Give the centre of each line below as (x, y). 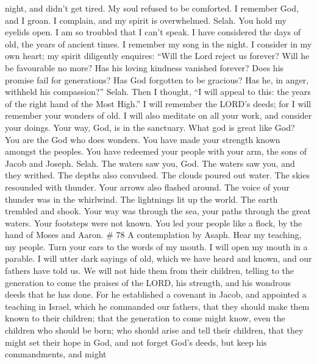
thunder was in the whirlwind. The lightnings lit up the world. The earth (141, 199)
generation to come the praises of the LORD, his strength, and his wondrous (148, 282)
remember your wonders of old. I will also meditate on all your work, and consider (158, 115)
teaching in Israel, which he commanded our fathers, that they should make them (157, 306)
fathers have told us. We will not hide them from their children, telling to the (149, 271)
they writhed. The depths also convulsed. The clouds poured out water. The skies (157, 175)
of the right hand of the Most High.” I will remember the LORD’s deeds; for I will (158, 103)
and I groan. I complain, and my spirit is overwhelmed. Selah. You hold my (146, 20)
